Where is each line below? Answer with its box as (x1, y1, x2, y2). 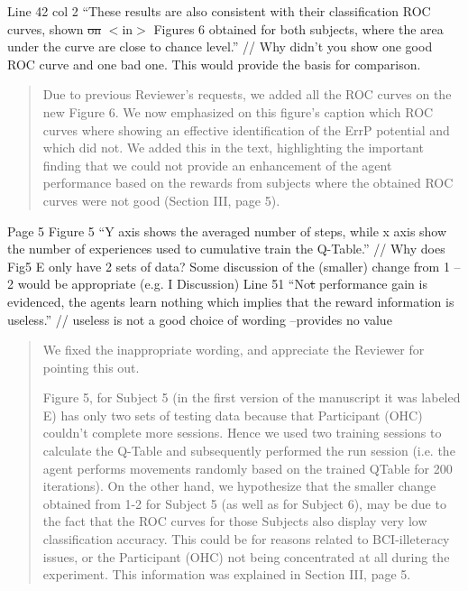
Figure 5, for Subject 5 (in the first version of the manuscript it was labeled (42, 388, 461, 407)
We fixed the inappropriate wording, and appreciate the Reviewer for (42, 340, 425, 359)
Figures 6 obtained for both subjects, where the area (153, 19, 444, 38)
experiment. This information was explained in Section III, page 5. (42, 565, 411, 584)
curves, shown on (7, 19, 102, 38)
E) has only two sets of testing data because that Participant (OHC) (42, 405, 423, 424)
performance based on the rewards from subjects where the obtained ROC (42, 173, 454, 192)
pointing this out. (42, 357, 140, 376)
